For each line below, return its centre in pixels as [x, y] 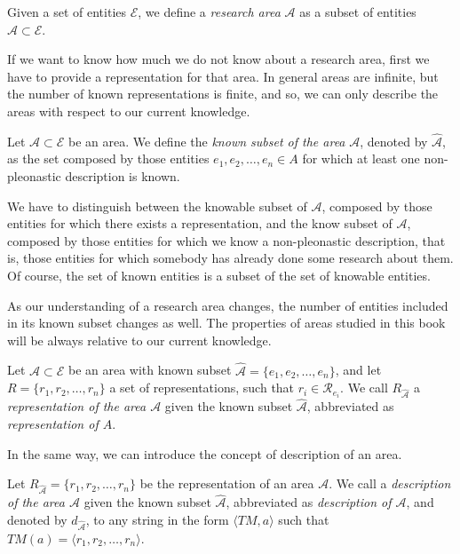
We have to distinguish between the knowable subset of [157, 206]
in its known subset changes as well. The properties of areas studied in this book [226, 323]
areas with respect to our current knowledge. [129, 111]
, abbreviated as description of [309, 502]
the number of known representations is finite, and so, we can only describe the [223, 94]
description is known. [123, 175]
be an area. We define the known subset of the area [206, 141]
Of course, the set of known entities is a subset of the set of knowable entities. [219, 275]
